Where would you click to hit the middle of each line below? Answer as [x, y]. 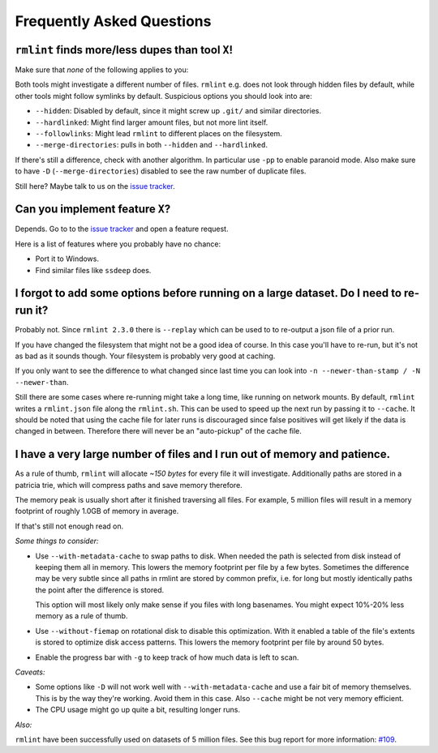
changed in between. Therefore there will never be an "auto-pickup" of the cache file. [158, 431]
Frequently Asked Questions [113, 21]
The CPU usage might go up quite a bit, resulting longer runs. [138, 710]
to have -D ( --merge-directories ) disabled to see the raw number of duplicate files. [161, 171]
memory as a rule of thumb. [82, 616]
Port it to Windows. [67, 259]
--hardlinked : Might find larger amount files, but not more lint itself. [152, 122]
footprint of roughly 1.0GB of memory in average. [97, 511]
